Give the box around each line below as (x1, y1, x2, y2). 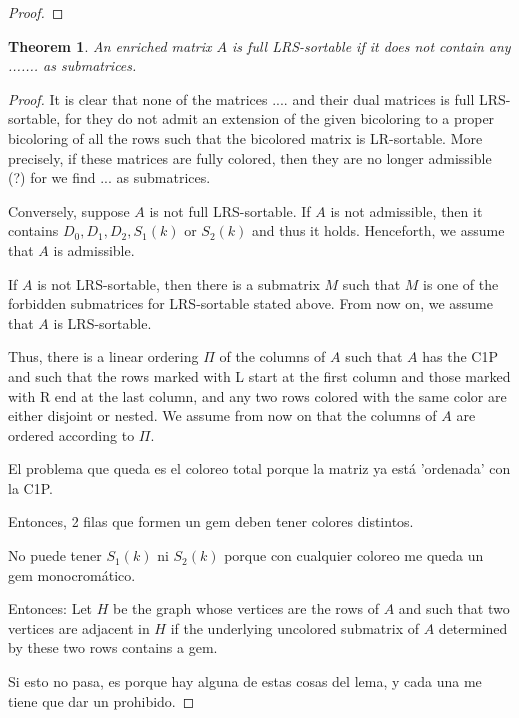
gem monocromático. (8, 564, 136, 585)
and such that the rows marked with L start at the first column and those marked (8, 365, 511, 386)
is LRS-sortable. (53, 312, 152, 333)
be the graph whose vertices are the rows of (113, 598, 379, 619)
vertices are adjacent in (8, 617, 150, 638)
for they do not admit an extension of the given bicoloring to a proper (64, 108, 495, 129)
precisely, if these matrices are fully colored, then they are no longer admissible (8, 147, 492, 168)
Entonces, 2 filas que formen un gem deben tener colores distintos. (8, 511, 414, 532)
